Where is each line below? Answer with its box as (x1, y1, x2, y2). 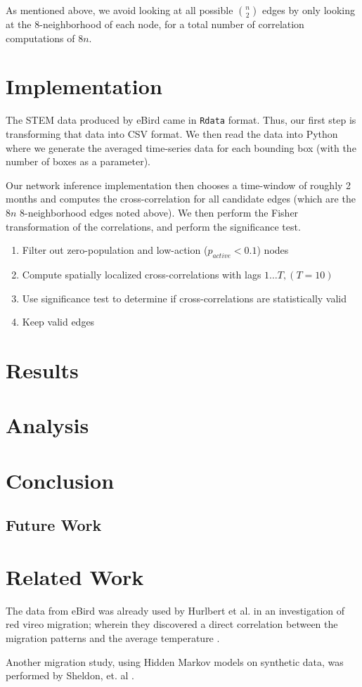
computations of (6, 30, 75, 45)
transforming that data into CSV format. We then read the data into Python (6, 126, 338, 141)
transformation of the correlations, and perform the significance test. (6, 219, 301, 233)
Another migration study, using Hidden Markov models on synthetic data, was (6, 654, 344, 669)
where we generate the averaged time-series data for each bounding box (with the (6, 140, 356, 155)
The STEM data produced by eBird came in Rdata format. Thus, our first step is (6, 113, 356, 127)
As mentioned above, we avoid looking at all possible (6, 3, 233, 17)
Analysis (6, 411, 89, 439)
